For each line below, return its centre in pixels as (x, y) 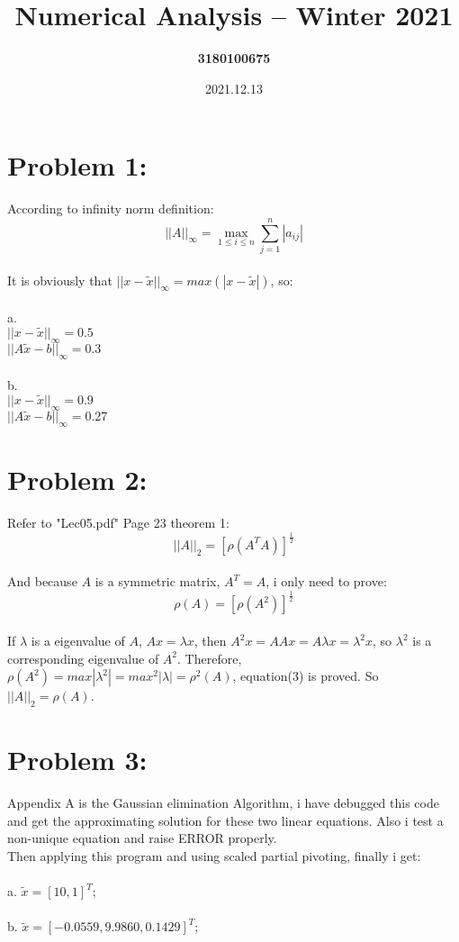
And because (42, 581)
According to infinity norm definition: (111, 208)
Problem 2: (77, 479)
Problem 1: (77, 165)
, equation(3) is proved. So (306, 676)
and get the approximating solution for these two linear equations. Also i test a (225, 820)
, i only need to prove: (326, 581)
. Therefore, (210, 658)
